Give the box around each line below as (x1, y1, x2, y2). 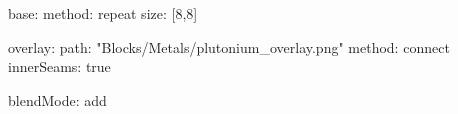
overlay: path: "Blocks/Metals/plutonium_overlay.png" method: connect (8, 36, 450, 57)
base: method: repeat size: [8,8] (8, 3, 198, 23)
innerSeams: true (8, 56, 111, 77)
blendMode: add (8, 89, 107, 110)
